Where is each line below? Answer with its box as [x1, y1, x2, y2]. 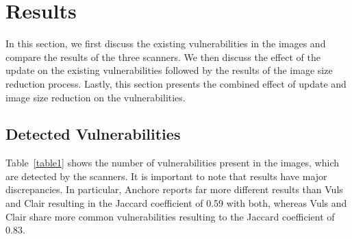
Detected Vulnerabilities [5, 123, 181, 144]
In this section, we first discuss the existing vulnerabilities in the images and [5, 36, 326, 51]
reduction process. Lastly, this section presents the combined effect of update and [5, 76, 347, 90]
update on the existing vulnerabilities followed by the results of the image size [5, 63, 333, 77]
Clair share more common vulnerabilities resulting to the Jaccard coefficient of [5, 209, 335, 223]
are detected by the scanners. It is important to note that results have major [5, 168, 327, 183]
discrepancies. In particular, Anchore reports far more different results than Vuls [5, 182, 343, 197]
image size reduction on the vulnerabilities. [5, 90, 186, 104]
